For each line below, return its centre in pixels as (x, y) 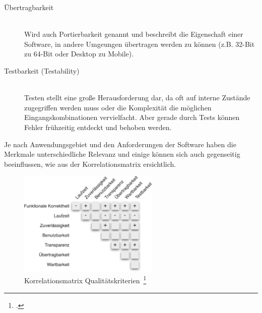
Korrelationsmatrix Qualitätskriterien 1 (85, 280)
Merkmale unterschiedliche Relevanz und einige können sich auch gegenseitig (122, 154)
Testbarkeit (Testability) (42, 70)
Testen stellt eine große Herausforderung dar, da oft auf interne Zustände (137, 98)
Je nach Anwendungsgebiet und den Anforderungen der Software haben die (120, 144)
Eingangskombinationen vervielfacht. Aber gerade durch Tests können (132, 117)
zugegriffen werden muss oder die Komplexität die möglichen (118, 107)
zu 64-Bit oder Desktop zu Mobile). (79, 54)
